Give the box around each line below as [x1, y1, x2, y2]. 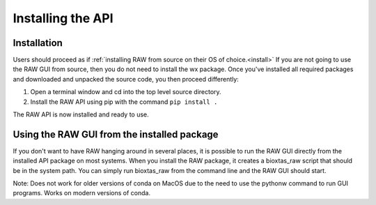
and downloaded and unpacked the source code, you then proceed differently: [13, 75, 240, 83]
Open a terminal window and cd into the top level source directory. [30, 88, 222, 96]
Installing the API [13, 10, 114, 26]
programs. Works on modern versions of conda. [13, 189, 151, 197]
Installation [13, 37, 63, 49]
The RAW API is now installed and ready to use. [13, 110, 149, 119]
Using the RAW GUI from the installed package [13, 128, 219, 140]
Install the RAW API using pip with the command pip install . [30, 98, 218, 106]
